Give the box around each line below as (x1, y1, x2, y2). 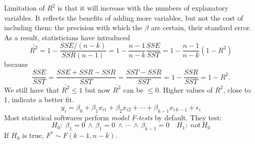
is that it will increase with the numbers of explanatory (57, 3, 229, 13)
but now (85, 84, 110, 95)
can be (123, 84, 144, 95)
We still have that (4, 84, 59, 95)
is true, (22, 130, 44, 140)
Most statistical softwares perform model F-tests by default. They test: (4, 112, 222, 122)
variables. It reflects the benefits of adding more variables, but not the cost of (4, 12, 243, 23)
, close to (223, 84, 251, 95)
